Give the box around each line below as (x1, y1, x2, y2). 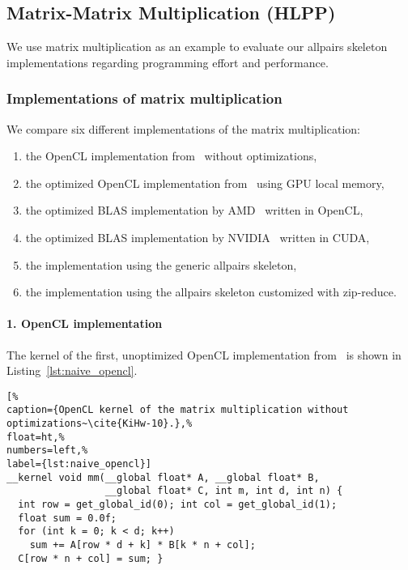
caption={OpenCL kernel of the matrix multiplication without (6, 404, 349, 416)
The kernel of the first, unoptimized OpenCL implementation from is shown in (6, 346, 402, 363)
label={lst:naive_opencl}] (6, 458, 151, 470)
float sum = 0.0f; (18, 512, 117, 524)
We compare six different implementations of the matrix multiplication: (6, 120, 360, 137)
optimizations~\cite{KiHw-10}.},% (6, 418, 193, 430)
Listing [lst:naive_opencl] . (6, 362, 138, 379)
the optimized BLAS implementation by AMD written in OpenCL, (25, 202, 363, 219)
